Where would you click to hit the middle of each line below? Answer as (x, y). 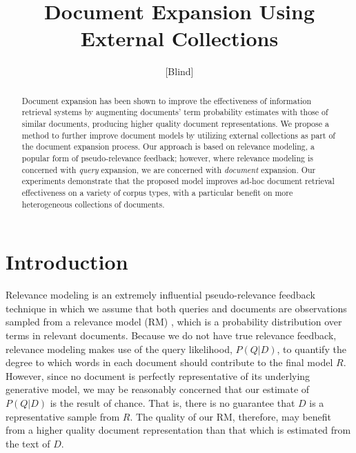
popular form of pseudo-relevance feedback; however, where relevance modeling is (167, 158)
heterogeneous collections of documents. (93, 204)
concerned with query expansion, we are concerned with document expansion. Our (169, 169)
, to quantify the (311, 349)
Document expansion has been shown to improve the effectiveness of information (167, 100)
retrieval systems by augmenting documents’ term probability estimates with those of (175, 112)
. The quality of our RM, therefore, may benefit (231, 416)
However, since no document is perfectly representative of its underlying (158, 375)
